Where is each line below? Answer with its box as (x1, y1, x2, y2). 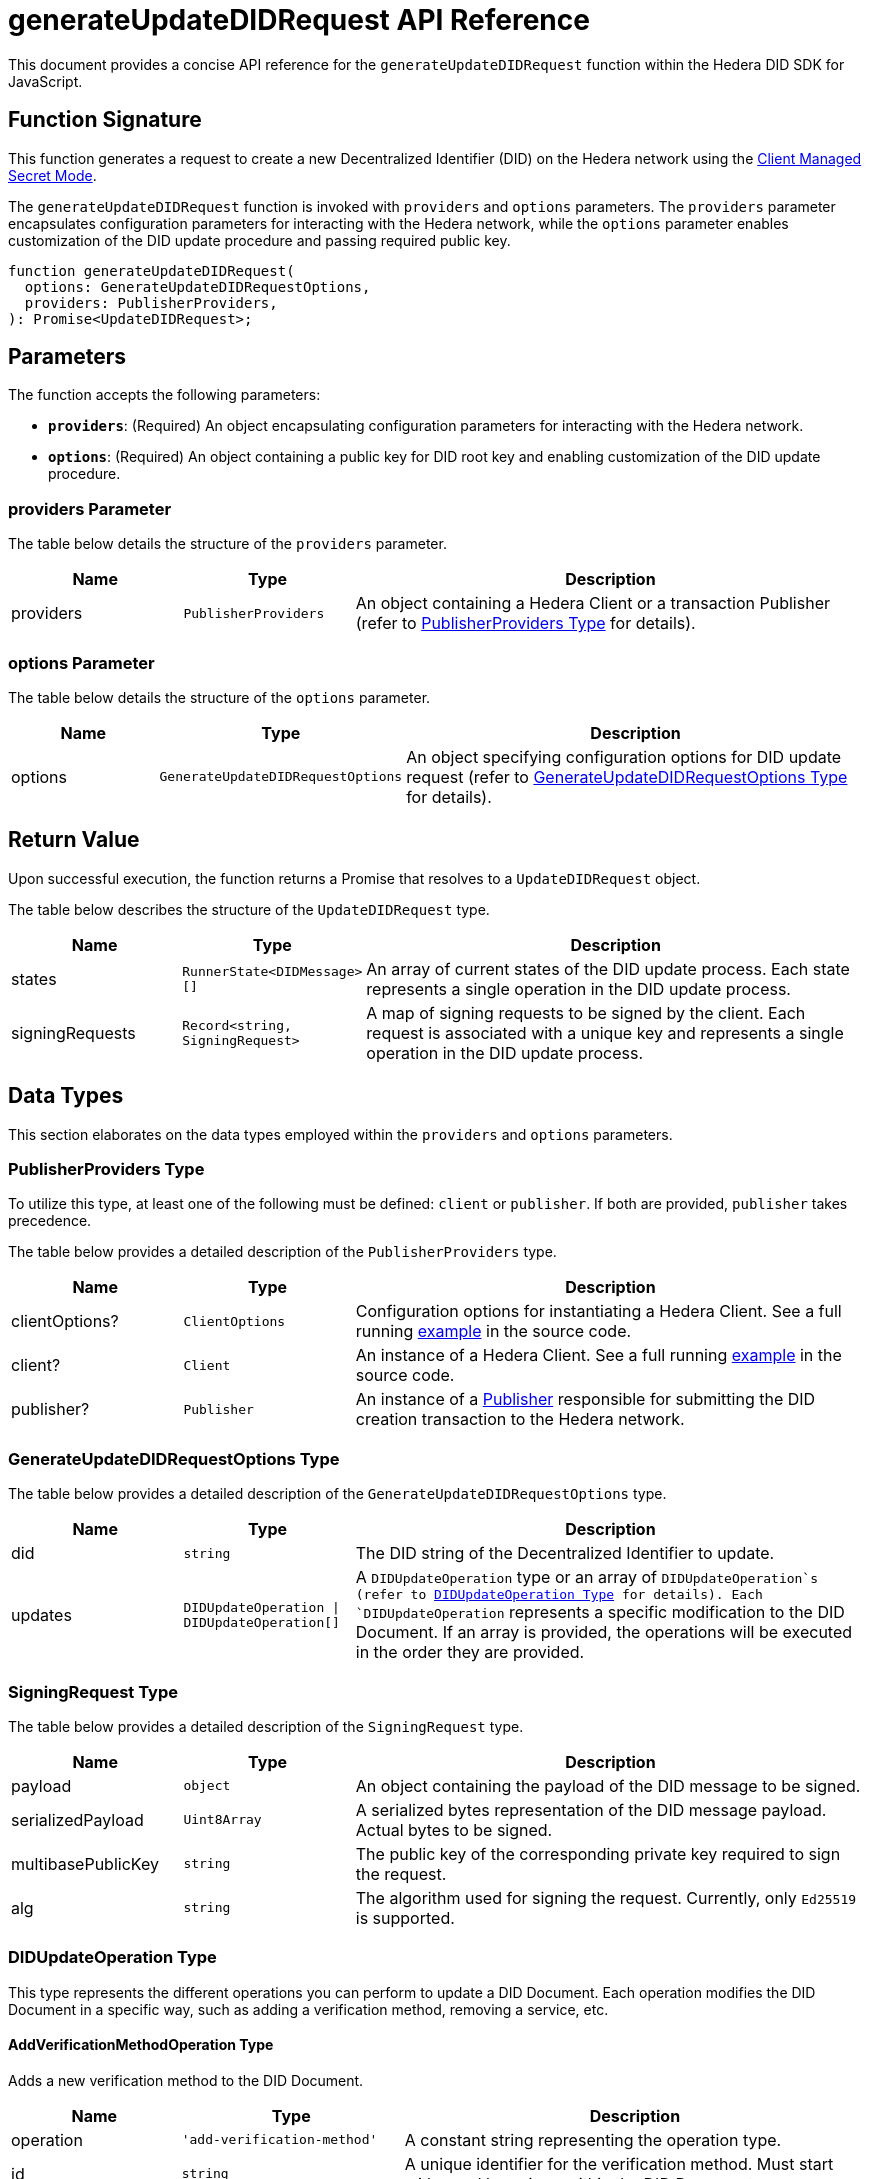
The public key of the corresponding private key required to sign (355, 1843, 841, 1864)
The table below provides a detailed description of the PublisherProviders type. (8, 1243, 557, 1261)
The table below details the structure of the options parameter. (8, 688, 431, 706)
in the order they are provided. (355, 1642, 585, 1663)
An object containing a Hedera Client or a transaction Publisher (355, 593, 830, 614)
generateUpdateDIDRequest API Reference (8, 3, 590, 37)
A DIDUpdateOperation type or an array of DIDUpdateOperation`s (355, 1567, 819, 1588)
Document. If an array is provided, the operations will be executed (355, 1622, 853, 1643)
